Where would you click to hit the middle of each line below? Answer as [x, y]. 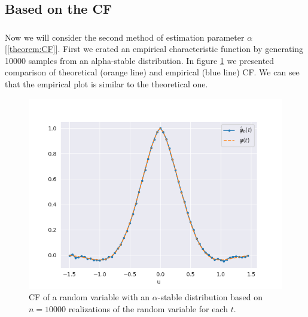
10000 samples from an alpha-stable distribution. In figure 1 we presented [140, 60]
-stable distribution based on [210, 297]
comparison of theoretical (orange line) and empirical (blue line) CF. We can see [152, 72]
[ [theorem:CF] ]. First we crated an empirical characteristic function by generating [154, 49]
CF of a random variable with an [89, 297]
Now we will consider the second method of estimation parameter [125, 37]
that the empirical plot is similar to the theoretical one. [106, 84]
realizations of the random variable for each [148, 308]
